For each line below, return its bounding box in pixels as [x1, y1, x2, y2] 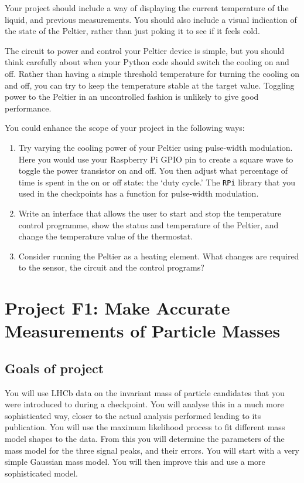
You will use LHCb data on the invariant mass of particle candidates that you [5, 386, 285, 398]
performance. [5, 102, 52, 114]
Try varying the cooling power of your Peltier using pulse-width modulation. [18, 141, 293, 153]
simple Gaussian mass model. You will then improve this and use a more [5, 455, 265, 468]
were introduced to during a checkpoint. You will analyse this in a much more [5, 398, 284, 410]
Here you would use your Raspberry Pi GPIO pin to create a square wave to [18, 153, 293, 165]
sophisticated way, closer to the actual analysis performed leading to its [5, 409, 261, 421]
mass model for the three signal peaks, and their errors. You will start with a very [5, 444, 299, 456]
